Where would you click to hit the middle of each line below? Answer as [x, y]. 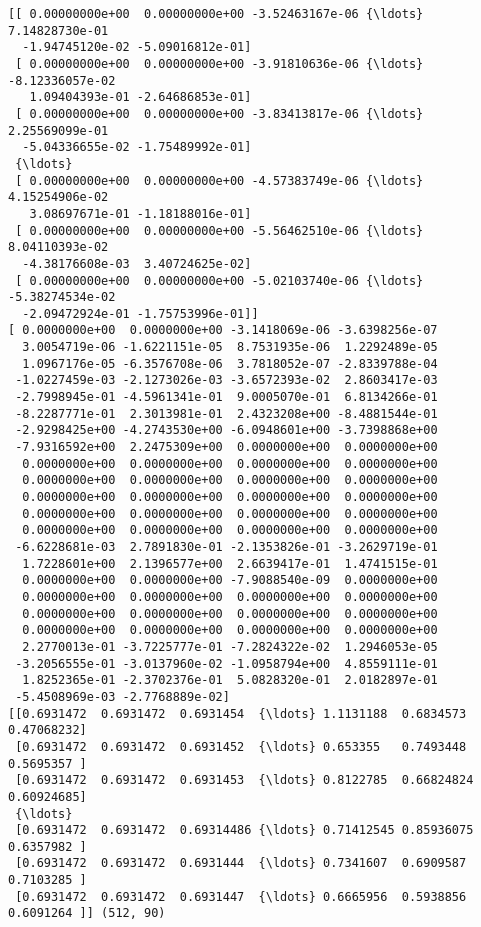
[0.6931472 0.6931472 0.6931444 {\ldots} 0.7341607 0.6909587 [241, 863]
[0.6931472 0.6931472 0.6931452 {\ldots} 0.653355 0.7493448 [241, 746]
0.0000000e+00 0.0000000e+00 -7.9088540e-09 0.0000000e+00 [230, 580]
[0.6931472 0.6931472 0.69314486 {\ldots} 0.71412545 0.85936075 [244, 830]
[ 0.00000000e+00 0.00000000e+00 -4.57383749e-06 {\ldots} [219, 180]
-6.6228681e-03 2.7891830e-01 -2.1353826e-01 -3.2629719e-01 [226, 547]
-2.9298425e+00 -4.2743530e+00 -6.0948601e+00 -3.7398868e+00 [226, 430]
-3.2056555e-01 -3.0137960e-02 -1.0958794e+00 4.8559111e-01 [226, 663]
